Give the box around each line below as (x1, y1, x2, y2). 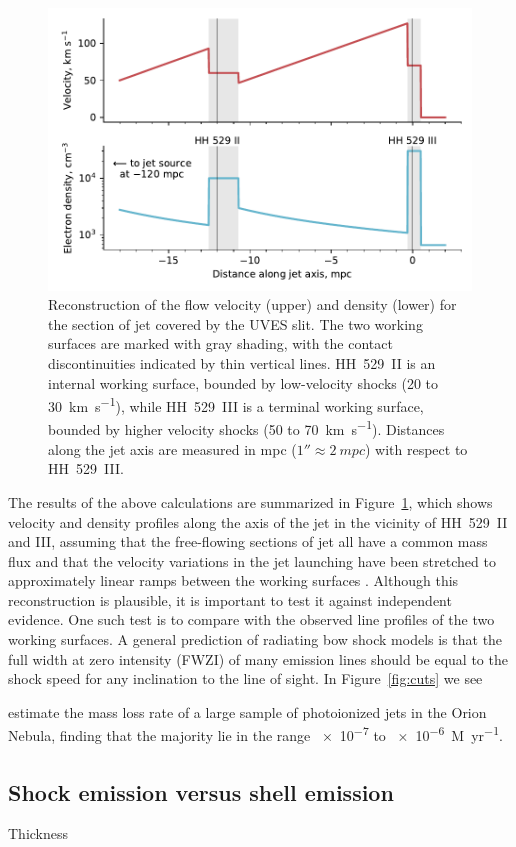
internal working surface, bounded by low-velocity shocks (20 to (48, 372, 439, 393)
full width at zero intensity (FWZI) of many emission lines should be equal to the (8, 648, 508, 669)
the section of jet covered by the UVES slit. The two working (48, 313, 423, 334)
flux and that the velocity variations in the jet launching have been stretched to (8, 550, 496, 571)
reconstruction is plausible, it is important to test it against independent (8, 589, 452, 610)
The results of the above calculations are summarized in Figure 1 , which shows (8, 491, 493, 512)
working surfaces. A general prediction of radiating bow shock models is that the (8, 629, 503, 650)
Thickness (8, 823, 69, 844)
